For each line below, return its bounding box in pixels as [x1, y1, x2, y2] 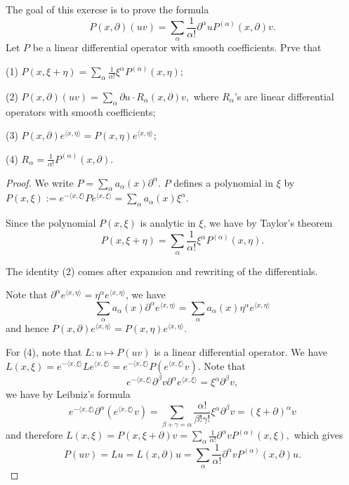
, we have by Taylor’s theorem [203, 215, 333, 230]
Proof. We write [6, 175, 74, 190]
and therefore [6, 427, 63, 442]
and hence [6, 321, 49, 335]
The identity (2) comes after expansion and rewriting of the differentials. [6, 263, 318, 278]
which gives [294, 427, 343, 442]
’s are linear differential [234, 88, 334, 103]
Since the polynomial [6, 215, 96, 230]
